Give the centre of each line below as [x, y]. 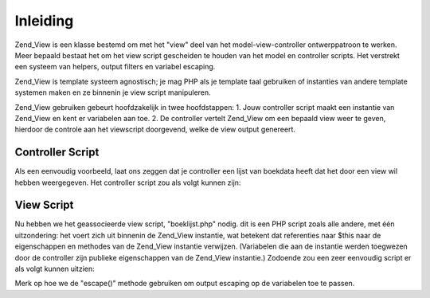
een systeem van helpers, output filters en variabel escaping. [115, 67]
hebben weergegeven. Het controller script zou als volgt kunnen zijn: [128, 182]
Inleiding [44, 21]
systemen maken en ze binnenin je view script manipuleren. [113, 92]
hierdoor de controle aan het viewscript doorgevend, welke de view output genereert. [155, 129]
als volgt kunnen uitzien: [55, 269]
